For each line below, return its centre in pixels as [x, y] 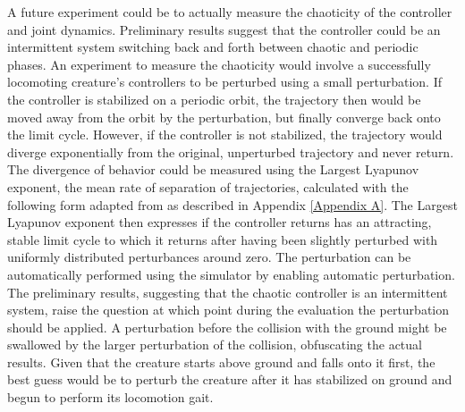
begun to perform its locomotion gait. [110, 397]
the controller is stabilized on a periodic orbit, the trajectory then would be [214, 99]
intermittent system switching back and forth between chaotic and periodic [213, 47]
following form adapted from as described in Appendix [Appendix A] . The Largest [232, 204]
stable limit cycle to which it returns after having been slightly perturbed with [223, 239]
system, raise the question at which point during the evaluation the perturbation [228, 310]
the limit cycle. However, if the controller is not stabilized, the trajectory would [225, 135]
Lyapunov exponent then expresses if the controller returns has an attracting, [220, 222]
